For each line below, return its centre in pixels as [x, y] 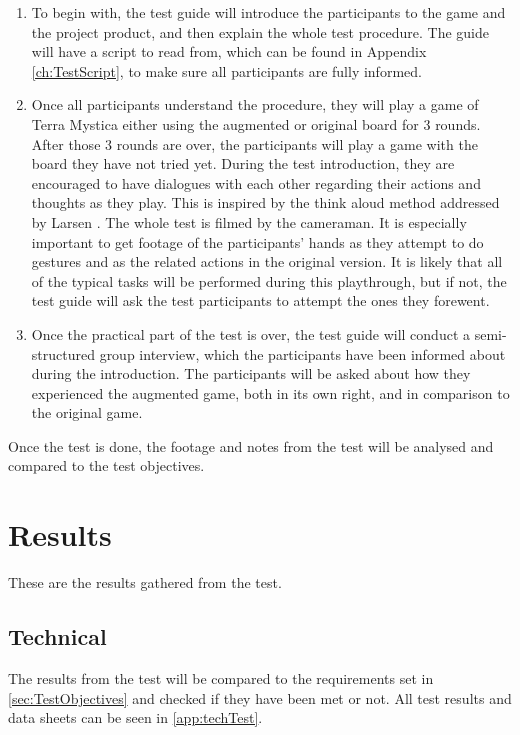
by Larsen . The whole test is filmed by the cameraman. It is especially [249, 221]
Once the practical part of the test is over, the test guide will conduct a [250, 333]
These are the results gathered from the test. [145, 582]
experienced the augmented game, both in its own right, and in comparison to [270, 392]
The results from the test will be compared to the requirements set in [221, 677]
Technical [57, 636]
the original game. [87, 412]
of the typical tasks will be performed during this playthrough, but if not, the [269, 280]
